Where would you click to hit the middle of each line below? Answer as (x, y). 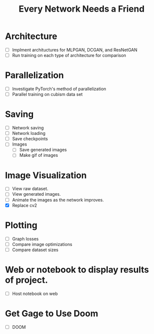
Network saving (28, 128)
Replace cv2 (25, 205)
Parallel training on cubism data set (47, 94)
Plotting (21, 225)
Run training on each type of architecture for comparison (69, 55)
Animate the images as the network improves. (58, 200)
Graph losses (25, 239)
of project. (26, 280)
